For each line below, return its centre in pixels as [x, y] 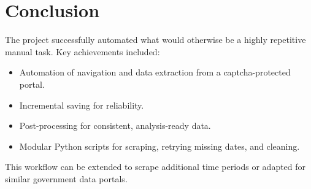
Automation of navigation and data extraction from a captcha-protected [155, 72]
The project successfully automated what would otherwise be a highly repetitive [155, 40]
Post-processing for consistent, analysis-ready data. [115, 125]
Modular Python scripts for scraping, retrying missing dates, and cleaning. [159, 146]
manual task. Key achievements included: [83, 51]
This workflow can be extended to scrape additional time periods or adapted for [155, 167]
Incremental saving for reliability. [82, 105]
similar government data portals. [66, 178]
